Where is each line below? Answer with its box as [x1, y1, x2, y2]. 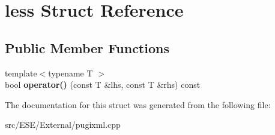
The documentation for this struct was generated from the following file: [5, 98, 271, 111]
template [5, 66, 37, 79]
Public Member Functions [5, 38, 169, 57]
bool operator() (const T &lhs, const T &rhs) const [5, 78, 201, 91]
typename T [48, 66, 93, 79]
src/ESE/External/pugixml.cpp [5, 118, 121, 131]
